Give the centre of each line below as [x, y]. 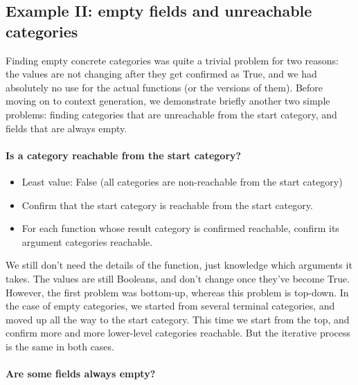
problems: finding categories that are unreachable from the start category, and [171, 114]
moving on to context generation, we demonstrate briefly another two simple [168, 101]
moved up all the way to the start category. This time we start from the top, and [178, 319]
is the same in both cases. [60, 346]
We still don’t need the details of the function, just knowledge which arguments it [179, 265]
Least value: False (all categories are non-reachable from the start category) [182, 181]
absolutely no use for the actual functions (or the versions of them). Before [164, 87]
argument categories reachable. [87, 241]
